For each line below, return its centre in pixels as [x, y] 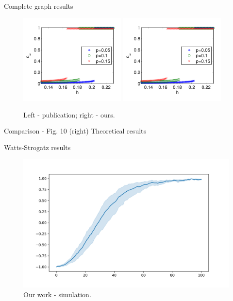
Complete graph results [39, 6]
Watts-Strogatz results [37, 147]
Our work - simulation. [57, 294]
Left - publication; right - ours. [69, 114]
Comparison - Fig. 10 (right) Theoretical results [75, 131]
